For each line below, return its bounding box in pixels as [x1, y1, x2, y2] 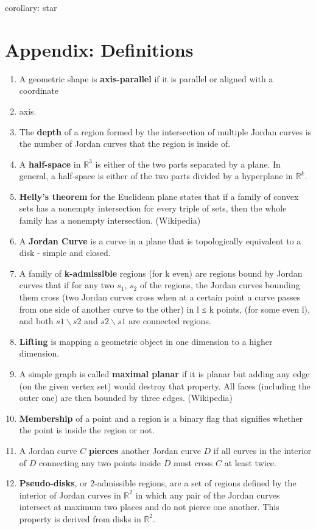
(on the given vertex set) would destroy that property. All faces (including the [19, 379, 311, 392]
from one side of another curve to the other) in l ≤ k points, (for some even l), [19, 302, 310, 315]
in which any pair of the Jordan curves [135, 488, 280, 501]
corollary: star [5, 1, 57, 13]
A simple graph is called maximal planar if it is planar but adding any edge [19, 367, 310, 380]
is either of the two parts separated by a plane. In [95, 157, 281, 170]
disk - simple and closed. [19, 246, 111, 259]
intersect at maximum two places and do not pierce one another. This [19, 500, 279, 513]
